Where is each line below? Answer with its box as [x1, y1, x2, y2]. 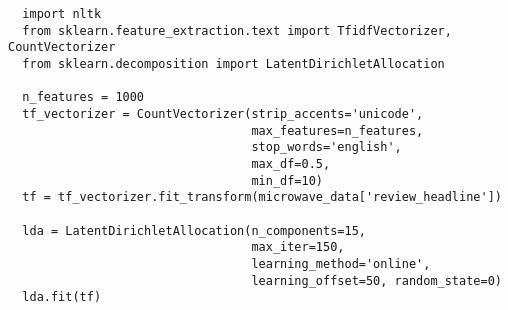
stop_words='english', [251, 140, 402, 155]
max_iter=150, [251, 240, 345, 255]
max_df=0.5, [251, 156, 331, 171]
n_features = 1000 [22, 90, 145, 105]
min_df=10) [251, 173, 323, 188]
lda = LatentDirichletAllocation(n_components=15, [22, 223, 366, 238]
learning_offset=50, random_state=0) [251, 273, 502, 288]
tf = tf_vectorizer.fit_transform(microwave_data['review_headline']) [22, 190, 502, 205]
